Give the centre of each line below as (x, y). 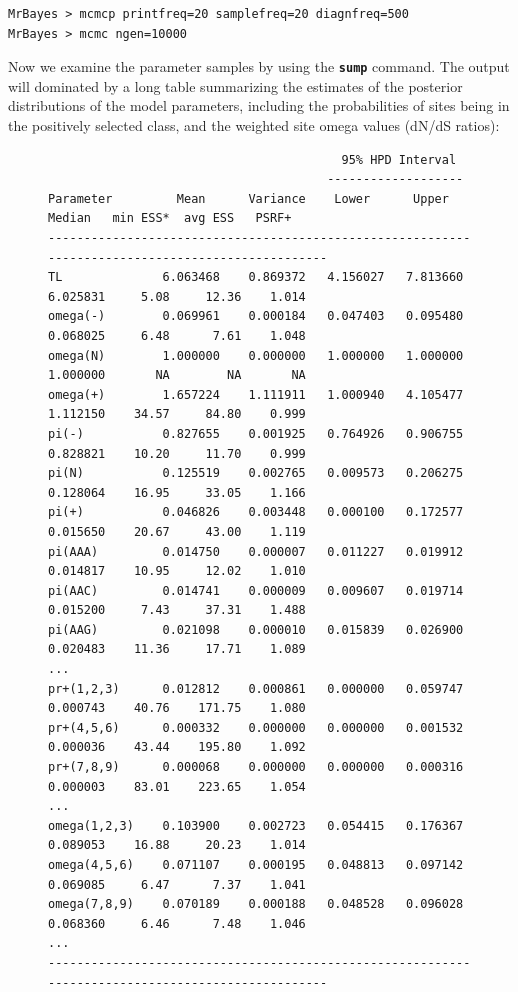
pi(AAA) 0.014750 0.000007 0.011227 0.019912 (256, 551)
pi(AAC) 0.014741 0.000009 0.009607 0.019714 (256, 590)
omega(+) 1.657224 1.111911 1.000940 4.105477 (256, 394)
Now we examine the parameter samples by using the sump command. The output (259, 66)
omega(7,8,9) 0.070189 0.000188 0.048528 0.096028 (256, 904)
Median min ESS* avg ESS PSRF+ (170, 218)
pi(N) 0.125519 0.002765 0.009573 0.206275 (256, 473)
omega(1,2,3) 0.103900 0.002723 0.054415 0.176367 (256, 825)
